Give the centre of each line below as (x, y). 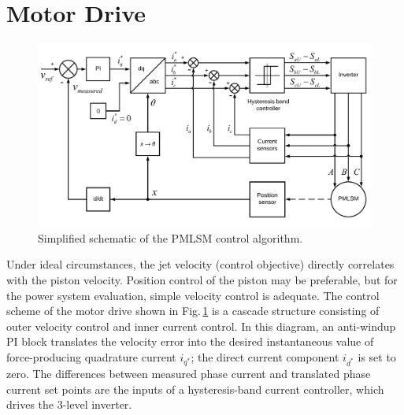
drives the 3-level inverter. (69, 404)
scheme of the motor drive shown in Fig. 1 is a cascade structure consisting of (193, 311)
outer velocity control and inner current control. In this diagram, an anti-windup (201, 326)
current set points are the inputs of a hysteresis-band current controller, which (195, 389)
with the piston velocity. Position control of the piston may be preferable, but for (202, 280)
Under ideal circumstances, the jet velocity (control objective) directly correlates (200, 264)
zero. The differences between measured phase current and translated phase (189, 373)
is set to (377, 356)
